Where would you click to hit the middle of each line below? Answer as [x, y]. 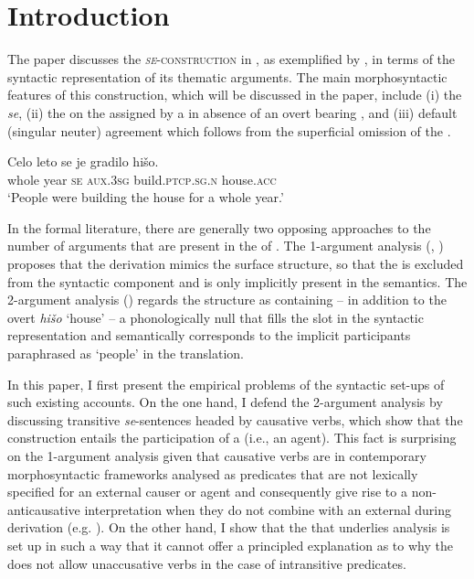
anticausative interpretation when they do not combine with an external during [229, 509]
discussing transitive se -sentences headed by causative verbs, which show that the [235, 419]
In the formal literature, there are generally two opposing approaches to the [219, 227]
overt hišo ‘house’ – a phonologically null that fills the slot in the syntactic [216, 317]
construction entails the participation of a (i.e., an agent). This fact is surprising [232, 438]
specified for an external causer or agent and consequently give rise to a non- [222, 492]
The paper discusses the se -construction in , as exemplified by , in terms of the [232, 59]
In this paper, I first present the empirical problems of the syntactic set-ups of [226, 384]
